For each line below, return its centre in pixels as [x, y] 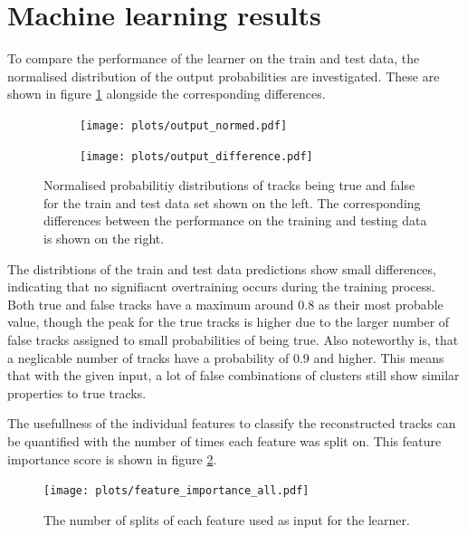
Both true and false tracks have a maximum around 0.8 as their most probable [225, 304]
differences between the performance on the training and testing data [235, 220]
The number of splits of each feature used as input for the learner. [227, 519]
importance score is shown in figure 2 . [112, 459]
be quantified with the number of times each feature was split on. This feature [224, 440]
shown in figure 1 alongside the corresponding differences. [167, 94]
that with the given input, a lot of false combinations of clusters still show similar [233, 375]
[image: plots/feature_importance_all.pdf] [176, 491]
